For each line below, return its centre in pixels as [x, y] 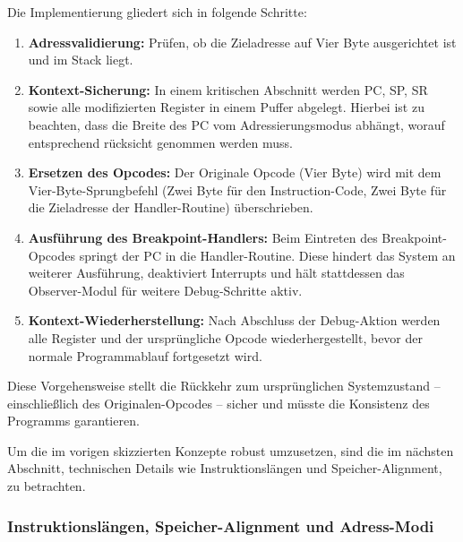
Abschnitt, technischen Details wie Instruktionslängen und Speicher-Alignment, [225, 468]
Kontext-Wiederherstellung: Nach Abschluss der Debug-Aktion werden [234, 320]
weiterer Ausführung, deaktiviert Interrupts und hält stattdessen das [216, 273]
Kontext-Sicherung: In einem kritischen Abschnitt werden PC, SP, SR [228, 89]
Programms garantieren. [73, 421]
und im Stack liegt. [81, 60]
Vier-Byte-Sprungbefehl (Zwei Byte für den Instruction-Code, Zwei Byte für [237, 189]
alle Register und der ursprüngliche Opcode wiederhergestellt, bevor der [225, 337]
